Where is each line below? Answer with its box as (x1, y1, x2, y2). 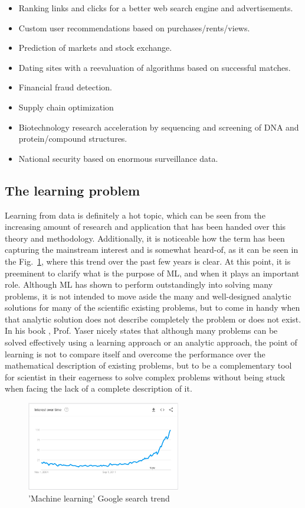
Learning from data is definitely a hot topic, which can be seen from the (5, 209, 265, 221)
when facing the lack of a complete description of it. (5, 382, 192, 395)
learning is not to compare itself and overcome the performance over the (5, 347, 265, 360)
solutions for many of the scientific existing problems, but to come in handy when (5, 301, 300, 314)
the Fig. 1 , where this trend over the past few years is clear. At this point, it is (5, 255, 291, 267)
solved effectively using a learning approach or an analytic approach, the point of (5, 336, 297, 349)
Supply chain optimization (18, 100, 114, 113)
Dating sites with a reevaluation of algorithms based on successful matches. (18, 61, 291, 73)
